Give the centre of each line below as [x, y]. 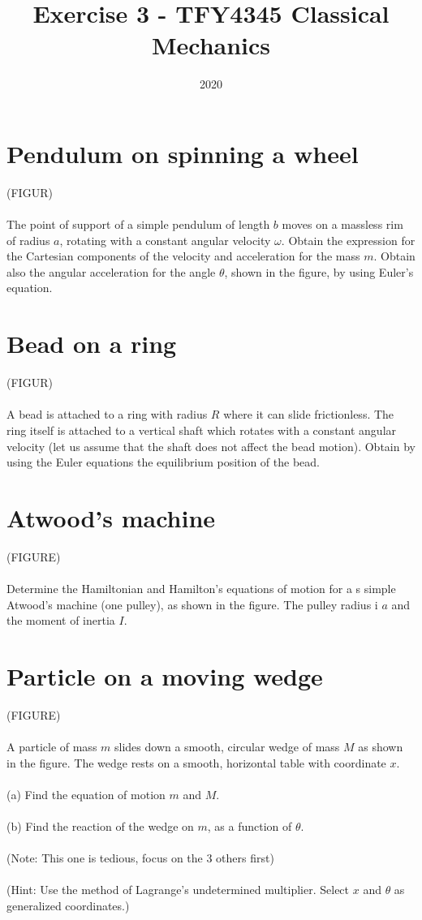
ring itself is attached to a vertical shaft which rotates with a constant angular [202, 430]
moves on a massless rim [342, 224]
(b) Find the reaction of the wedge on [100, 826]
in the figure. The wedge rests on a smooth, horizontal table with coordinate [196, 762]
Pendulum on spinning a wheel [183, 153]
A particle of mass [52, 747]
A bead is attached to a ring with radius [107, 414]
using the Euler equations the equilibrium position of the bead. [163, 462]
